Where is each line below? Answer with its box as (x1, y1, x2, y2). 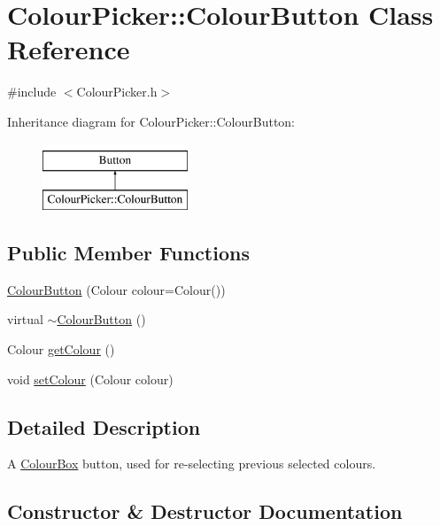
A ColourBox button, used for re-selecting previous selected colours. (7, 454, 376, 473)
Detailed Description (7, 413, 201, 440)
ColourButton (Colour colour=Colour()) (7, 280, 226, 298)
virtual (7, 310, 43, 329)
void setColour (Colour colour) (7, 369, 174, 388)
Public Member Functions (7, 239, 250, 267)
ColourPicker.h (76, 82, 158, 101)
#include (7, 82, 57, 101)
